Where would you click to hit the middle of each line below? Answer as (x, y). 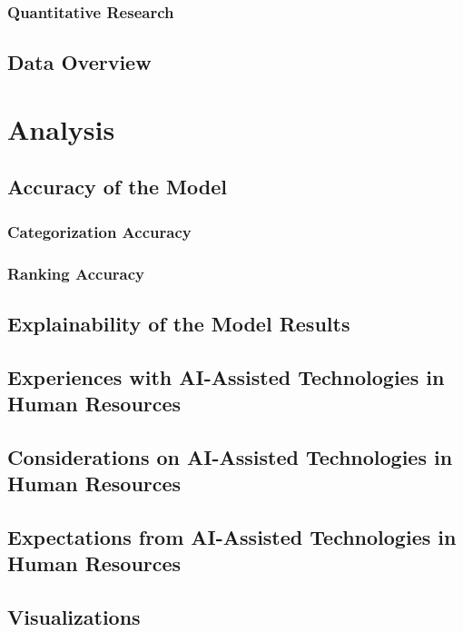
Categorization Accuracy (99, 231)
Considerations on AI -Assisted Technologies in (230, 456)
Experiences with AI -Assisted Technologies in (226, 376)
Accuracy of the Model (117, 187)
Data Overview (79, 62)
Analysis (61, 128)
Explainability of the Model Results (179, 323)
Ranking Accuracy (76, 273)
